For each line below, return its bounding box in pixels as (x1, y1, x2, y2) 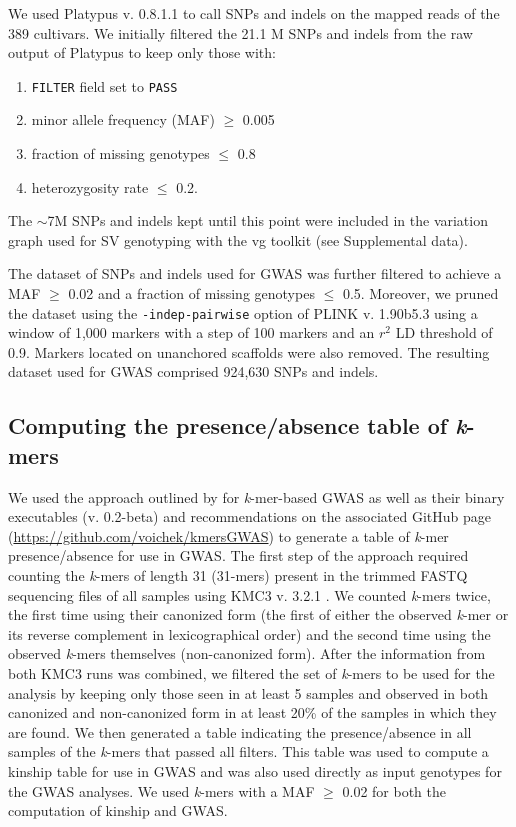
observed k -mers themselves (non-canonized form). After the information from (8, 643, 486, 664)
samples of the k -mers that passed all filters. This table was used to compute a (8, 741, 489, 762)
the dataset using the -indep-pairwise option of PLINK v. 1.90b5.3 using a (8, 302, 478, 323)
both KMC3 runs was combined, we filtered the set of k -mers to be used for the (8, 662, 495, 683)
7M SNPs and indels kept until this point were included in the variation (47, 210, 488, 231)
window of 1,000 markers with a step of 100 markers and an (8, 322, 375, 343)
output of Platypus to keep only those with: (8, 42, 276, 63)
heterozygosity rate (31, 176, 149, 197)
